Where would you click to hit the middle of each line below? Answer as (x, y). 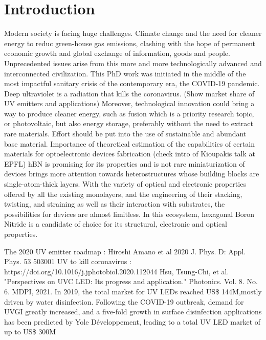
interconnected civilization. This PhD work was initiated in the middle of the (125, 73)
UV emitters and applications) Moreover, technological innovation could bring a (129, 103)
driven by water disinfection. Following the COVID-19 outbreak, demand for (124, 301)
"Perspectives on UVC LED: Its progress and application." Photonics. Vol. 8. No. (131, 281)
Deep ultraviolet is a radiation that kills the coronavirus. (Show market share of (129, 93)
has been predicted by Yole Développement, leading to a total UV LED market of (132, 321)
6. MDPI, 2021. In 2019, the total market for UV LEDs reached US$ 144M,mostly (133, 291)
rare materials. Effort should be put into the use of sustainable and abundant (125, 134)
